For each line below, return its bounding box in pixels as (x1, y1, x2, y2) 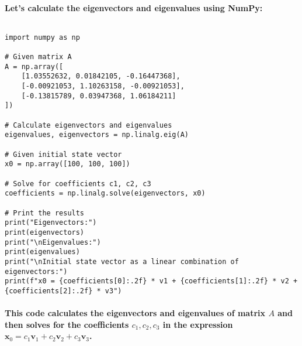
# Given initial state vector (5, 150, 122, 159)
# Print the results (5, 208, 85, 217)
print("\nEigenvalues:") (5, 238, 101, 246)
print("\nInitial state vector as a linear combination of (5, 257, 239, 266)
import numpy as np (5, 33, 80, 42)
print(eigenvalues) (5, 248, 80, 256)
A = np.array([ (5, 62, 64, 71)
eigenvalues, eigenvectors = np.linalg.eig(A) (5, 131, 189, 139)
